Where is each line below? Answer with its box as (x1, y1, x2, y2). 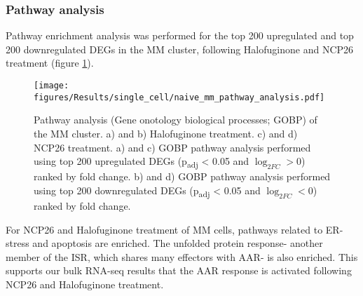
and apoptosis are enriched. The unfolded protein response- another (32, 236, 323, 250)
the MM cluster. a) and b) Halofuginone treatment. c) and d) (34, 126, 298, 140)
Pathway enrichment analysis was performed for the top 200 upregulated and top (6, 28, 354, 43)
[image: (34, 81, 69, 90)
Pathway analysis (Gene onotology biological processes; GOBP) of (34, 112, 317, 127)
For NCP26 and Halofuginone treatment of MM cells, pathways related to (6, 222, 323, 236)
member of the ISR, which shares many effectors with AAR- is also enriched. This (6, 249, 358, 264)
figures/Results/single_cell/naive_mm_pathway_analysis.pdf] (34, 92, 325, 102)
